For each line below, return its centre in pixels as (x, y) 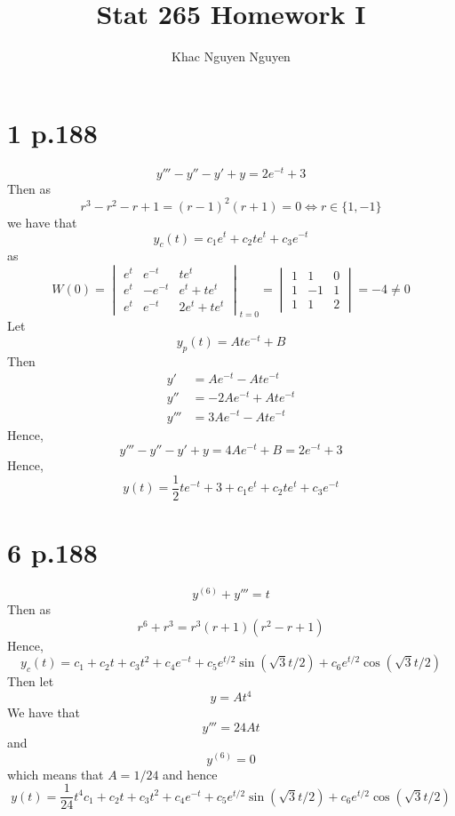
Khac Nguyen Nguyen (231, 56)
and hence (190, 774)
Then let (31, 681)
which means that (56, 774)
